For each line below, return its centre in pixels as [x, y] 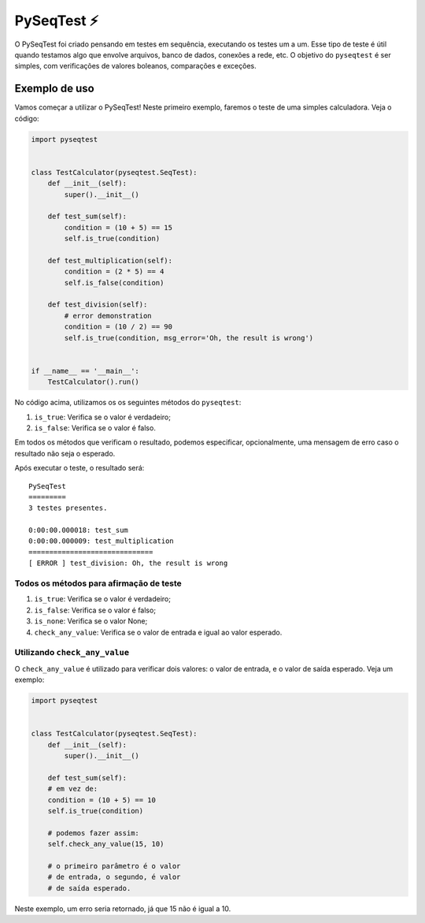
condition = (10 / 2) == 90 [118, 327]
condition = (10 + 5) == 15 [118, 227]
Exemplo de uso [54, 89]
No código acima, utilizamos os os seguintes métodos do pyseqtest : [128, 403]
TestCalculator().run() [93, 382]
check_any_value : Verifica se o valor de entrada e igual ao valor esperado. [158, 632]
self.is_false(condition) [114, 283]
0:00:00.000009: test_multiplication [102, 541]
